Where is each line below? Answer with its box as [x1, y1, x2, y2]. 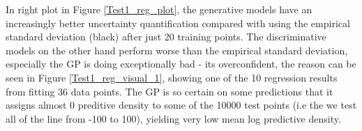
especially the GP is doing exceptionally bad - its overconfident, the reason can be [6, 56, 356, 71]
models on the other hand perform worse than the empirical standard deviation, [6, 43, 348, 57]
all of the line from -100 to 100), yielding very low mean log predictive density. [6, 111, 341, 125]
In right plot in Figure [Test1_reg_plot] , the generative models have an [6, 2, 312, 16]
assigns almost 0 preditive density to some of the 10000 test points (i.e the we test [6, 98, 357, 112]
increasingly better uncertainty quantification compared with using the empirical [6, 15, 350, 30]
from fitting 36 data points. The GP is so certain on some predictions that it [6, 84, 333, 98]
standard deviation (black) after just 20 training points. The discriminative [6, 29, 326, 44]
